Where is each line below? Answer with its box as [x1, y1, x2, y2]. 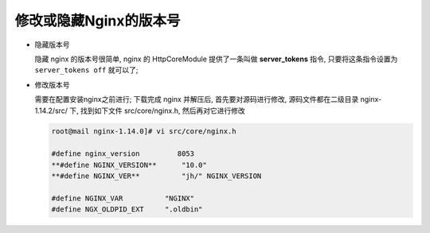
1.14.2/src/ [34, 106, 68, 115]
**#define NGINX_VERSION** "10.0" [51, 160, 207, 169]
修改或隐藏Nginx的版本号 [14, 12, 181, 29]
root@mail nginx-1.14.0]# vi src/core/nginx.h [51, 127, 236, 136]
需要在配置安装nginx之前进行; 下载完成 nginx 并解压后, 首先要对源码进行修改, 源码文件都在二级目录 [34, 95, 359, 104]
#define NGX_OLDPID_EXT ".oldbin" [51, 205, 203, 214]
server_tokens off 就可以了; [34, 65, 139, 75]
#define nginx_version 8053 [51, 150, 195, 158]
